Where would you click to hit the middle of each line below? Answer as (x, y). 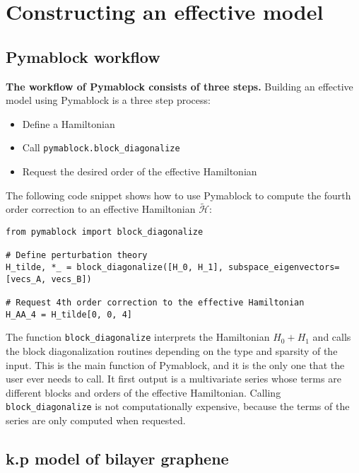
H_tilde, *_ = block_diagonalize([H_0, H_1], (114, 267)
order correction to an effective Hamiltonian (101, 209)
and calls (332, 337)
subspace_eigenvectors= (284, 267)
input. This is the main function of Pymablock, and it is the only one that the (175, 364)
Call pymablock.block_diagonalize (101, 147)
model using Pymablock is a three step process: (108, 100)
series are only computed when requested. (96, 420)
